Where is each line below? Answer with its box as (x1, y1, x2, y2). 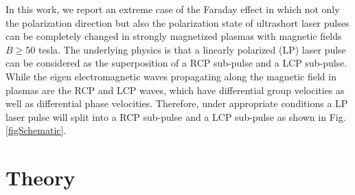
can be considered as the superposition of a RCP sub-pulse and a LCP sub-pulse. (5, 56, 347, 70)
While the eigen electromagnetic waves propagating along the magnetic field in (5, 69, 336, 83)
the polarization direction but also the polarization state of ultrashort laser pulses (5, 15, 350, 30)
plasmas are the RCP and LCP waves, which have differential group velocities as (5, 82, 345, 97)
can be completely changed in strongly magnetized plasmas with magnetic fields (5, 29, 342, 43)
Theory (5, 163, 76, 192)
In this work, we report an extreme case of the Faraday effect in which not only (5, 2, 340, 16)
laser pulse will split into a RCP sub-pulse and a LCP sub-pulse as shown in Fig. (5, 109, 346, 124)
